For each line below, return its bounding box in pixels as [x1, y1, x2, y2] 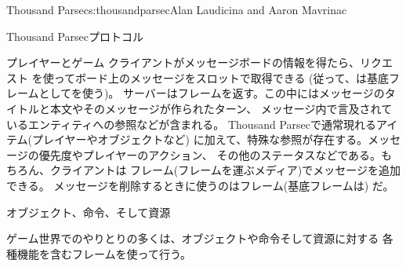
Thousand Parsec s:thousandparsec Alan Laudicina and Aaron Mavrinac [6, 2, 347, 17]
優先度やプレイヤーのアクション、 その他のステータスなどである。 [38, 146, 381, 163]
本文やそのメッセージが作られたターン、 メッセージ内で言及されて [49, 100, 393, 116]
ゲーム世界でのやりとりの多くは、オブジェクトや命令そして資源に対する [6, 230, 379, 247]
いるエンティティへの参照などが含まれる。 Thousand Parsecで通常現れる [6, 115, 376, 132]
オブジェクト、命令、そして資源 [6, 203, 171, 220]
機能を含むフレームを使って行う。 [16, 245, 192, 262]
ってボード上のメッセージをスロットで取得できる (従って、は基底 [53, 69, 390, 86]
